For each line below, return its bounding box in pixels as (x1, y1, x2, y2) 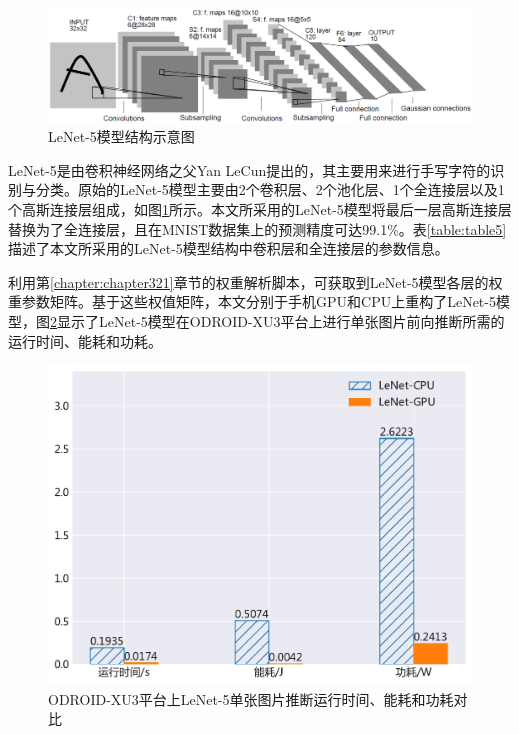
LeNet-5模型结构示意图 (48, 126, 195, 147)
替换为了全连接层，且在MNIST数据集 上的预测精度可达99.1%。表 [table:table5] (8, 218, 507, 239)
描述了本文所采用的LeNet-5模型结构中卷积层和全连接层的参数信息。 (8, 238, 449, 259)
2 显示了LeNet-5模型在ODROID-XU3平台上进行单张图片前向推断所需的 (50, 311, 505, 332)
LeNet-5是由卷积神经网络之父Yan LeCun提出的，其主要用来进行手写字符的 (8, 159, 491, 180)
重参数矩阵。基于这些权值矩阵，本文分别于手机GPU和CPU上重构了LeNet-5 (8, 291, 496, 312)
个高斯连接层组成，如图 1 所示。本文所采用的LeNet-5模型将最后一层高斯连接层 (8, 199, 512, 220)
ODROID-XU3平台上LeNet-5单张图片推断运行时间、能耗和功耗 (48, 688, 454, 709)
